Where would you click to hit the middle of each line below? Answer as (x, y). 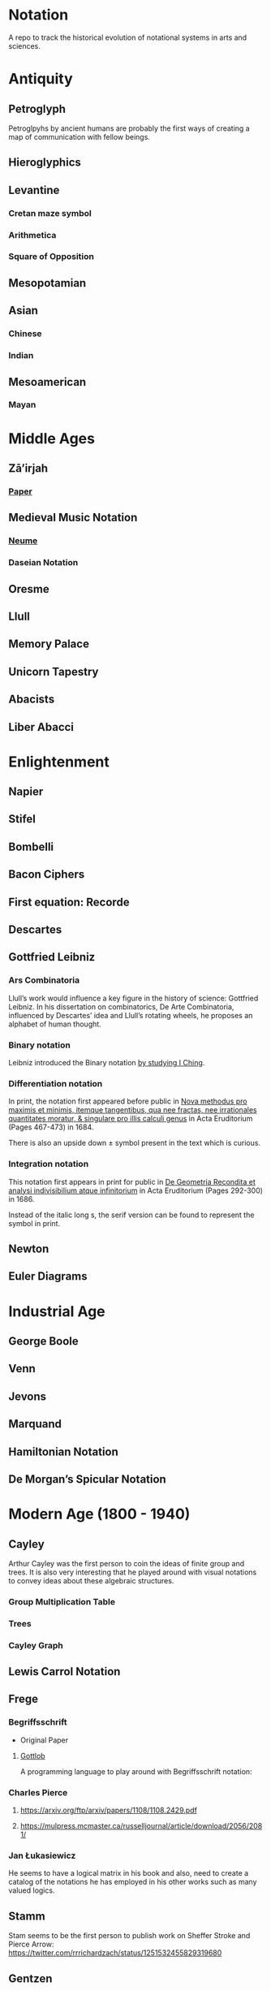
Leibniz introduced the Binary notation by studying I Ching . (107, 1063)
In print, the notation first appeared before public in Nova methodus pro (128, 1101)
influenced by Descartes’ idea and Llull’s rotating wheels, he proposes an (131, 1015)
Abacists (32, 700)
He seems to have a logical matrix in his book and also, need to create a (129, 1873)
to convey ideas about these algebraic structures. (91, 1580)
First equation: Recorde (69, 902)
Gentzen (30, 1978)
